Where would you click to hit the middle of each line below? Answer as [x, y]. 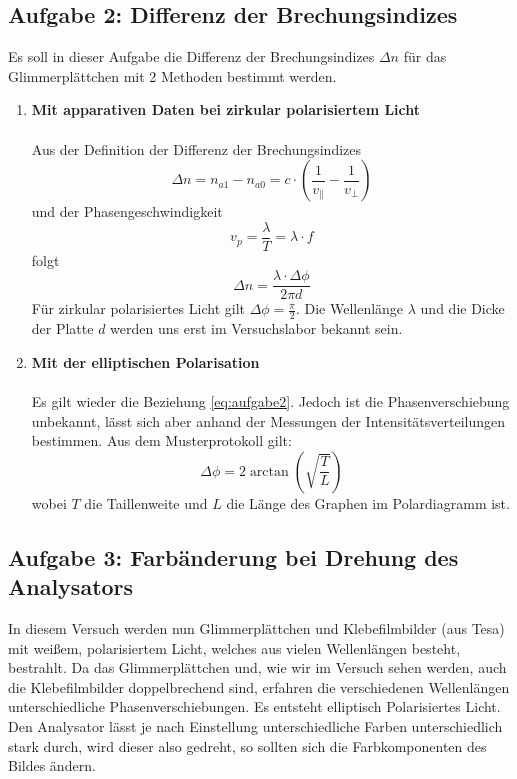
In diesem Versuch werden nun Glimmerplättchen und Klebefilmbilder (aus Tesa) [256, 628]
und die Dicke [462, 308]
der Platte [62, 328]
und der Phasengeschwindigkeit [127, 211]
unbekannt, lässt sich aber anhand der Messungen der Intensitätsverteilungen [268, 420]
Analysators [71, 586]
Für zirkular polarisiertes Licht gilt [138, 308]
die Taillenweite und [146, 502]
